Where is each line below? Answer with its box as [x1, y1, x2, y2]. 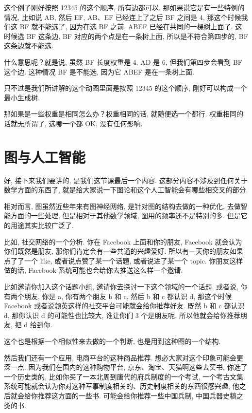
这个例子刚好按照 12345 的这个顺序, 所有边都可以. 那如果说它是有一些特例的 [4, 2, 245, 12]
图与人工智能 [4, 147, 86, 167]
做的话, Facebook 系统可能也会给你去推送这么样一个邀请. [4, 265, 183, 275]
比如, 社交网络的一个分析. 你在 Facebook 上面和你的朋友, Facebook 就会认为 [4, 236, 242, 246]
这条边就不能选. [4, 40, 53, 51]
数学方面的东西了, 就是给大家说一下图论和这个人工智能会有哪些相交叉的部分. [4, 185, 248, 195]
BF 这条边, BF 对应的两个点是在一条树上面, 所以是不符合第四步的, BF [26, 31, 248, 41]
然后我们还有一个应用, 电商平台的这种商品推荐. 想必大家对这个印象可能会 [4, 352, 237, 362]
